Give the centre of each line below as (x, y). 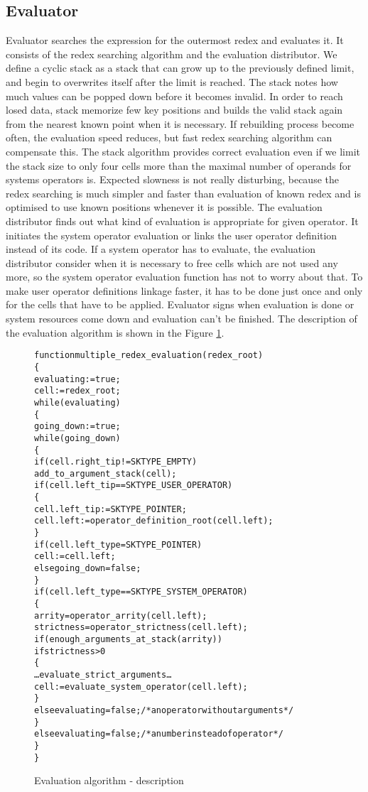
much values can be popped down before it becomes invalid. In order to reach (174, 96)
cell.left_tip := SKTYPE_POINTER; (110, 509)
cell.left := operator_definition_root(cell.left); (154, 521)
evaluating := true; (77, 379)
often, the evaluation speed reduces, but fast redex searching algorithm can (169, 137)
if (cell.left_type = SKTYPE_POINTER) (118, 544)
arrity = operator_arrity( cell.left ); (121, 615)
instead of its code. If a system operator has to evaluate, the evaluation (161, 249)
